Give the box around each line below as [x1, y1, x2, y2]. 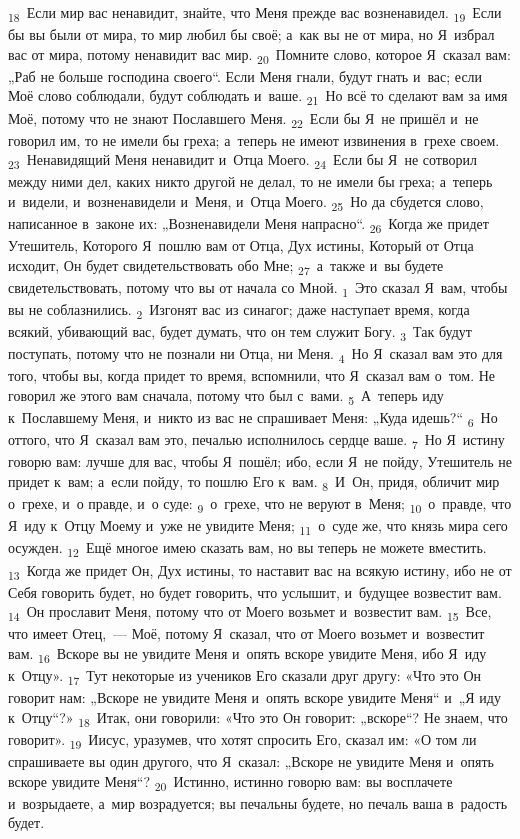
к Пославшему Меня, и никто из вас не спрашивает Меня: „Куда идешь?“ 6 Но [8, 407, 498, 430]
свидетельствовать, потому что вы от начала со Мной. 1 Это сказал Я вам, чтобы [8, 276, 508, 300]
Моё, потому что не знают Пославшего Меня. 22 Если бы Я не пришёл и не [8, 107, 479, 131]
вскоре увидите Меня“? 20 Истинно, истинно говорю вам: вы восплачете [8, 770, 453, 794]
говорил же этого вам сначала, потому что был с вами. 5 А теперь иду [8, 385, 444, 408]
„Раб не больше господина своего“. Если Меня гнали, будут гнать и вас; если [8, 65, 483, 86]
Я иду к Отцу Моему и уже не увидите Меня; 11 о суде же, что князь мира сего [8, 515, 508, 539]
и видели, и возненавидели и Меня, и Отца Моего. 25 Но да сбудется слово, [8, 191, 484, 214]
